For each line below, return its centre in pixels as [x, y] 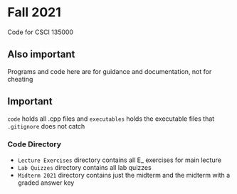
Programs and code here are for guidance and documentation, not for [110, 71]
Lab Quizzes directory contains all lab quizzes [84, 167]
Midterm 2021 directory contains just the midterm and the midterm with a [124, 175]
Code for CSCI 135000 [40, 32]
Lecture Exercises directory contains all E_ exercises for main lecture [120, 160]
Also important [41, 54]
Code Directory [35, 144]
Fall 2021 [35, 12]
